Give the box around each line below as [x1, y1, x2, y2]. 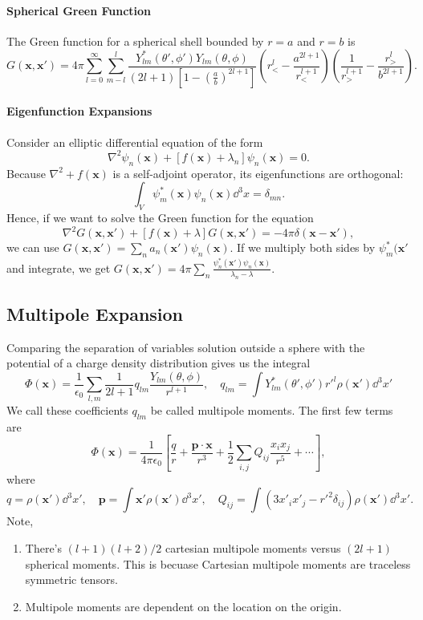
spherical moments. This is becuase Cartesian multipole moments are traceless [25, 555, 411, 572]
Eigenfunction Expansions [6, 103, 153, 120]
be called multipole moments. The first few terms [150, 401, 393, 418]
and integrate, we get [6, 259, 111, 276]
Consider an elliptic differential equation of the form [6, 133, 263, 150]
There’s [25, 539, 63, 556]
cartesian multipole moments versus [165, 539, 341, 556]
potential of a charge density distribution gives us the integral [6, 355, 311, 371]
